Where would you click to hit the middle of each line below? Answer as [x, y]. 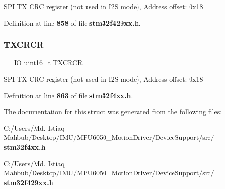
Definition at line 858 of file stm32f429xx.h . [72, 23]
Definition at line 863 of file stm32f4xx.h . [69, 95]
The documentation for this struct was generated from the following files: [113, 112]
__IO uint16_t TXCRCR [43, 62]
